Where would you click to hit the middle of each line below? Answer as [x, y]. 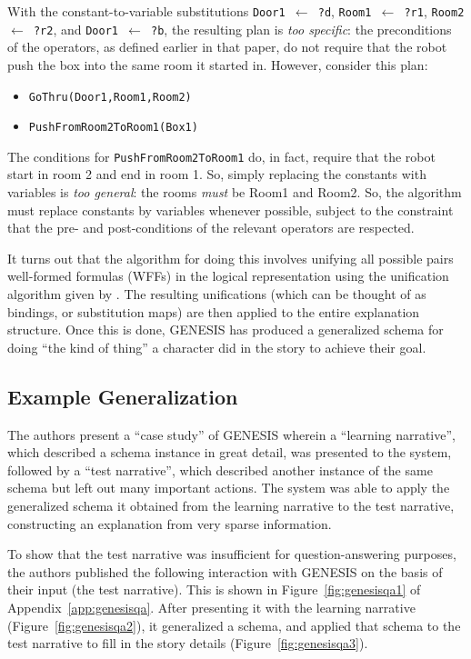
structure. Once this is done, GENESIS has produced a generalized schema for [225, 329]
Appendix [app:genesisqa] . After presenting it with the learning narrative [211, 607]
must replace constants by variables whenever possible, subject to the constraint [230, 210]
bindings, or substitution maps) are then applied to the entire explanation [214, 311]
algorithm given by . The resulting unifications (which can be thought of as [217, 294]
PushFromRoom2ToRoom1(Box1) [113, 128]
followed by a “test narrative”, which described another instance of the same [220, 469]
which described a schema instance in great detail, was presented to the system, [230, 452]
